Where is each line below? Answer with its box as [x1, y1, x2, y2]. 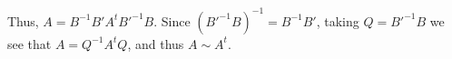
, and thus [127, 34, 184, 53]
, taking [316, 11, 359, 30]
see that [7, 34, 52, 53]
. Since [153, 11, 191, 30]
